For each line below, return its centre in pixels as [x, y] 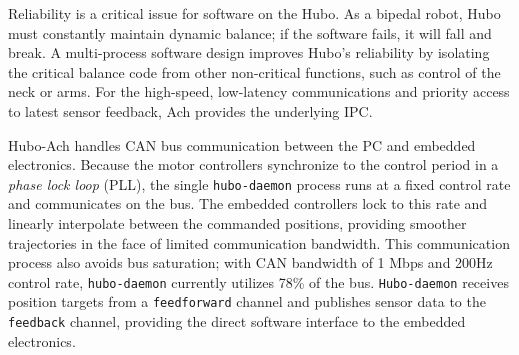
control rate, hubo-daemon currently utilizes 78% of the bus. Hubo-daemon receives [258, 281]
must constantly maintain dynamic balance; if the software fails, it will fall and [250, 32]
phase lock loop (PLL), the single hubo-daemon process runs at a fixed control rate [259, 183]
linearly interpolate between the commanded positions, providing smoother [237, 223]
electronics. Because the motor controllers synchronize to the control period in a [253, 164]
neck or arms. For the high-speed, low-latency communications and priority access [259, 91]
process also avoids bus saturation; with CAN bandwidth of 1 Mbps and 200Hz [250, 262]
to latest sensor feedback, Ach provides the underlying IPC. [190, 110]
